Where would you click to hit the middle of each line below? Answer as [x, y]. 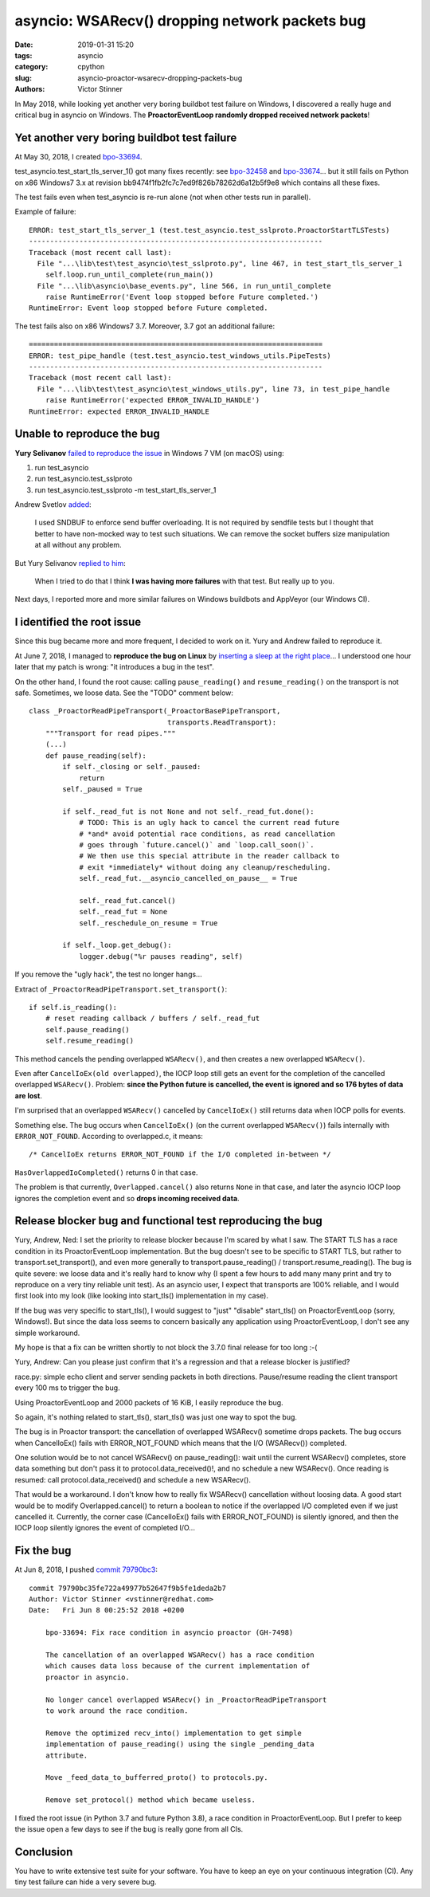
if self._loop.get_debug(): [117, 945]
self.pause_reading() [88, 1029]
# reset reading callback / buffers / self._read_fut [152, 1019]
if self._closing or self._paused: [132, 767]
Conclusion [44, 1852]
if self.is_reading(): [73, 1007]
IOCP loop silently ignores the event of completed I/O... [105, 1528]
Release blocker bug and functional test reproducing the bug [168, 1221]
